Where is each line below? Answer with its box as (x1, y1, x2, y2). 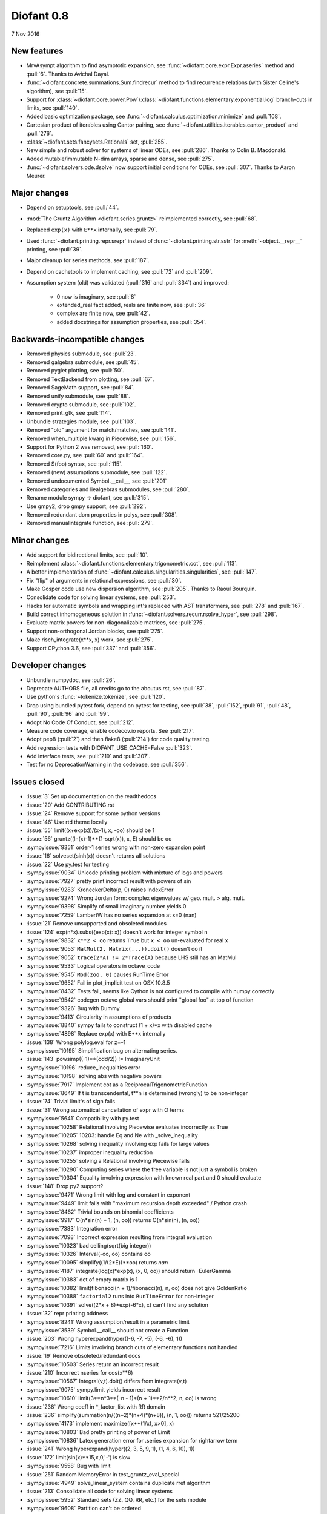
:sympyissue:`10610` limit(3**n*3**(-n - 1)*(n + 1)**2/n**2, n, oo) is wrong (26, 1395, 217, 1402)
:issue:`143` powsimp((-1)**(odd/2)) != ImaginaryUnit (26, 1056, 160, 1063)
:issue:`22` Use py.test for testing (26, 861, 109, 868)
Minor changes (11, 535, 70, 546)
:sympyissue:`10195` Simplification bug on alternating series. (26, 1047, 178, 1054)
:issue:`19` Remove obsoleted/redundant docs (26, 1352, 141, 1360)
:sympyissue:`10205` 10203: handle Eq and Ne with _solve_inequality (26, 1132, 198, 1139)
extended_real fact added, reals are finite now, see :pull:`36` (56, 301, 206, 308)
